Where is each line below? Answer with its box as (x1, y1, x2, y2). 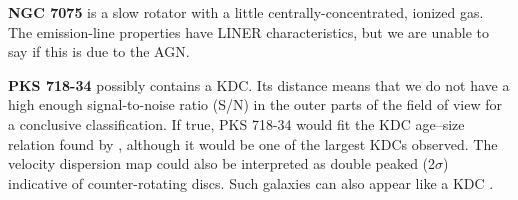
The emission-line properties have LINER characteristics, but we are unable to (8, 21, 490, 42)
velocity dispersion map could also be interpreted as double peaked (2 (8, 153, 436, 174)
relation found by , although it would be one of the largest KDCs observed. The (8, 133, 498, 154)
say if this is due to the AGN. (8, 41, 190, 62)
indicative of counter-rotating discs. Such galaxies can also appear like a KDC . (8, 172, 494, 193)
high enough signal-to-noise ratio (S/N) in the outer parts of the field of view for (8, 94, 502, 115)
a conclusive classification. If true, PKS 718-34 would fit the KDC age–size (8, 113, 465, 134)
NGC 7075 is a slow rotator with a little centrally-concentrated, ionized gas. (8, 2, 484, 22)
